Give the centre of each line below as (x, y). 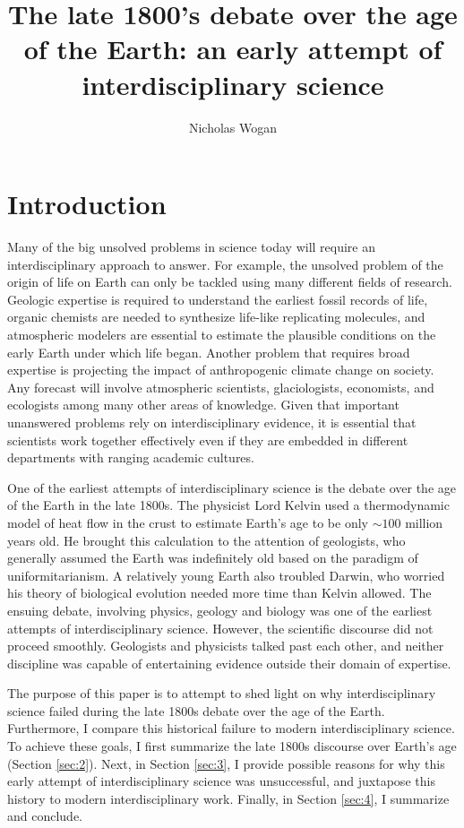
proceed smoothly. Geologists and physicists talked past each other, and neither (226, 646)
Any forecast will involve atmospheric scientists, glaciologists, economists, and (221, 387)
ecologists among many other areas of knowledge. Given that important (203, 405)
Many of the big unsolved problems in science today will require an (192, 247)
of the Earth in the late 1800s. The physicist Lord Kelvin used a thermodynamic (228, 505)
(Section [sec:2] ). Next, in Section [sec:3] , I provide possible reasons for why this (226, 763)
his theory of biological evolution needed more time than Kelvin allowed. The (219, 593)
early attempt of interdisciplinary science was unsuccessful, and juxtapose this (221, 781)
